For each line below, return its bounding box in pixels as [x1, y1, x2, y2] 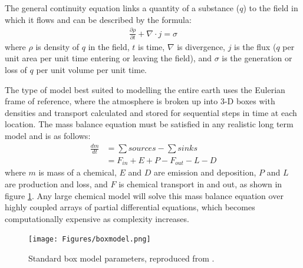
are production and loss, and [5, 178, 108, 190]
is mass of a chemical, [38, 166, 117, 178]
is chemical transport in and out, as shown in [118, 178, 282, 190]
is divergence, [177, 40, 225, 52]
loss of [5, 64, 27, 76]
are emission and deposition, [154, 166, 256, 178]
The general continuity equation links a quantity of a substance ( [5, 2, 240, 14]
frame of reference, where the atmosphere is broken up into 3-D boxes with [5, 95, 275, 107]
